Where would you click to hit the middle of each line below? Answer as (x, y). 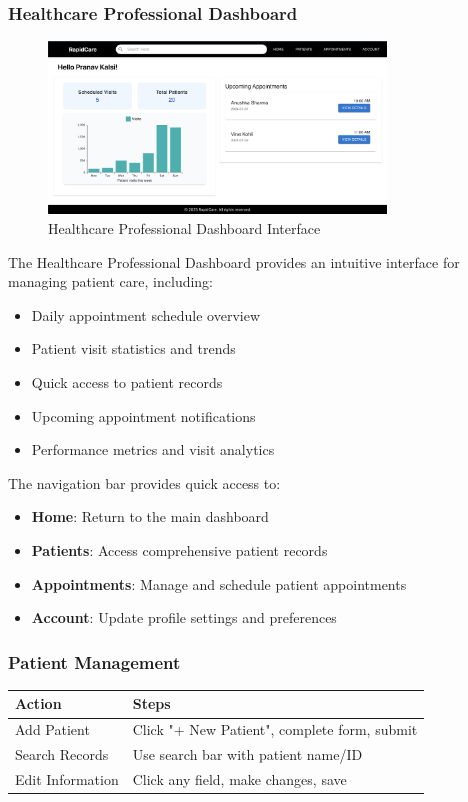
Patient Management (94, 661)
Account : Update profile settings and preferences (184, 617)
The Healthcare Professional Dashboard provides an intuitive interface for (234, 261)
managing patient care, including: (111, 281)
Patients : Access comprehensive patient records (179, 549)
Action (38, 703)
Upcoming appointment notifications (143, 415)
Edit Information (67, 779)
